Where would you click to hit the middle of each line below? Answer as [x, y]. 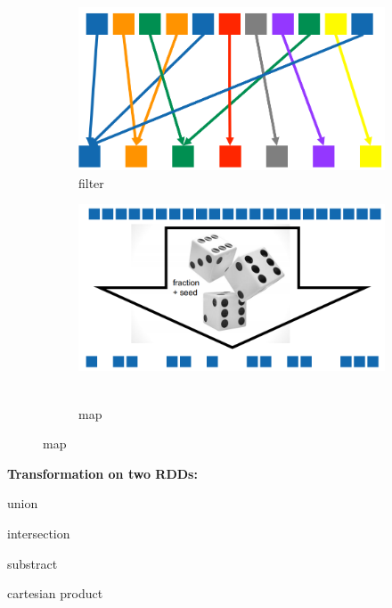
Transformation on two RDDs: [102, 473]
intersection [39, 534]
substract [33, 563]
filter [91, 182]
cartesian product [55, 593]
